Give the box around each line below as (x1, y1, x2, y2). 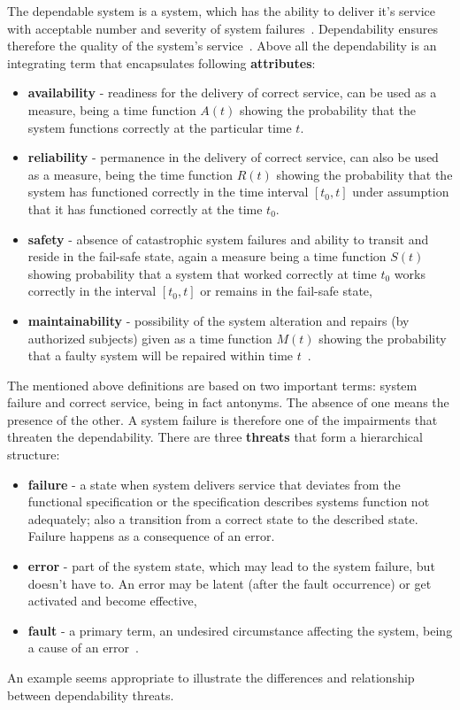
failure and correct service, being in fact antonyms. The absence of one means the (7, 393, 449, 412)
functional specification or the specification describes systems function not (27, 492, 430, 511)
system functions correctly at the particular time (27, 118, 292, 136)
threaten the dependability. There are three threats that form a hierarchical (7, 428, 423, 446)
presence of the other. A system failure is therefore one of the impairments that (7, 410, 438, 428)
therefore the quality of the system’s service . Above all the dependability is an (7, 36, 437, 55)
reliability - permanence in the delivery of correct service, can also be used (27, 148, 439, 166)
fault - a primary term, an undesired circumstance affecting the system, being (27, 621, 453, 639)
